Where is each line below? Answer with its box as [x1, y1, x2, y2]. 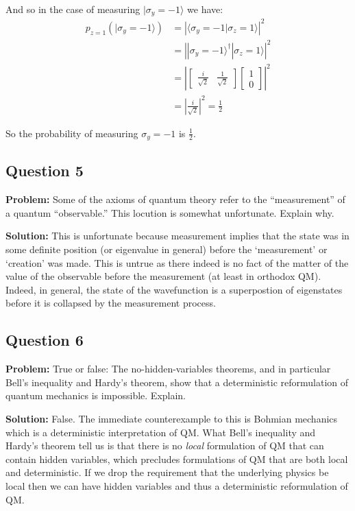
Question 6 [5, 329, 84, 350]
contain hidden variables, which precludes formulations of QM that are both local [5, 451, 348, 466]
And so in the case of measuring [5, 2, 140, 16]
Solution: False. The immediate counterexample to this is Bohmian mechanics [5, 411, 338, 425]
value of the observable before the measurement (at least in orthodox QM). [5, 269, 321, 283]
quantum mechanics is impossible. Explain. [5, 388, 186, 403]
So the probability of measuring [5, 126, 138, 140]
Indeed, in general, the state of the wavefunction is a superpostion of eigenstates [5, 282, 343, 296]
